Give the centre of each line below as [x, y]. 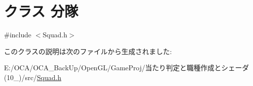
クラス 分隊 [41, 11]
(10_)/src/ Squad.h [33, 77]
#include [18, 35]
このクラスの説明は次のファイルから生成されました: [88, 51]
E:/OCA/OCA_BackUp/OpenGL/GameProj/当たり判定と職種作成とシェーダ [126, 68]
